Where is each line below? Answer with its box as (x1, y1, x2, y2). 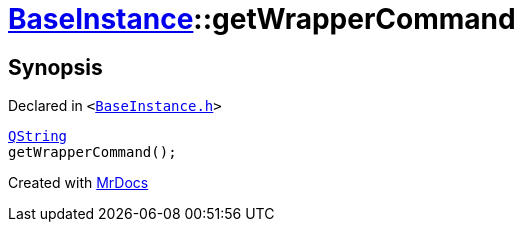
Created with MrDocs (8, 174, 149, 192)
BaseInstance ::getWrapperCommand (8, 2, 516, 36)
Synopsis (8, 54, 103, 80)
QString (8, 128, 68, 145)
